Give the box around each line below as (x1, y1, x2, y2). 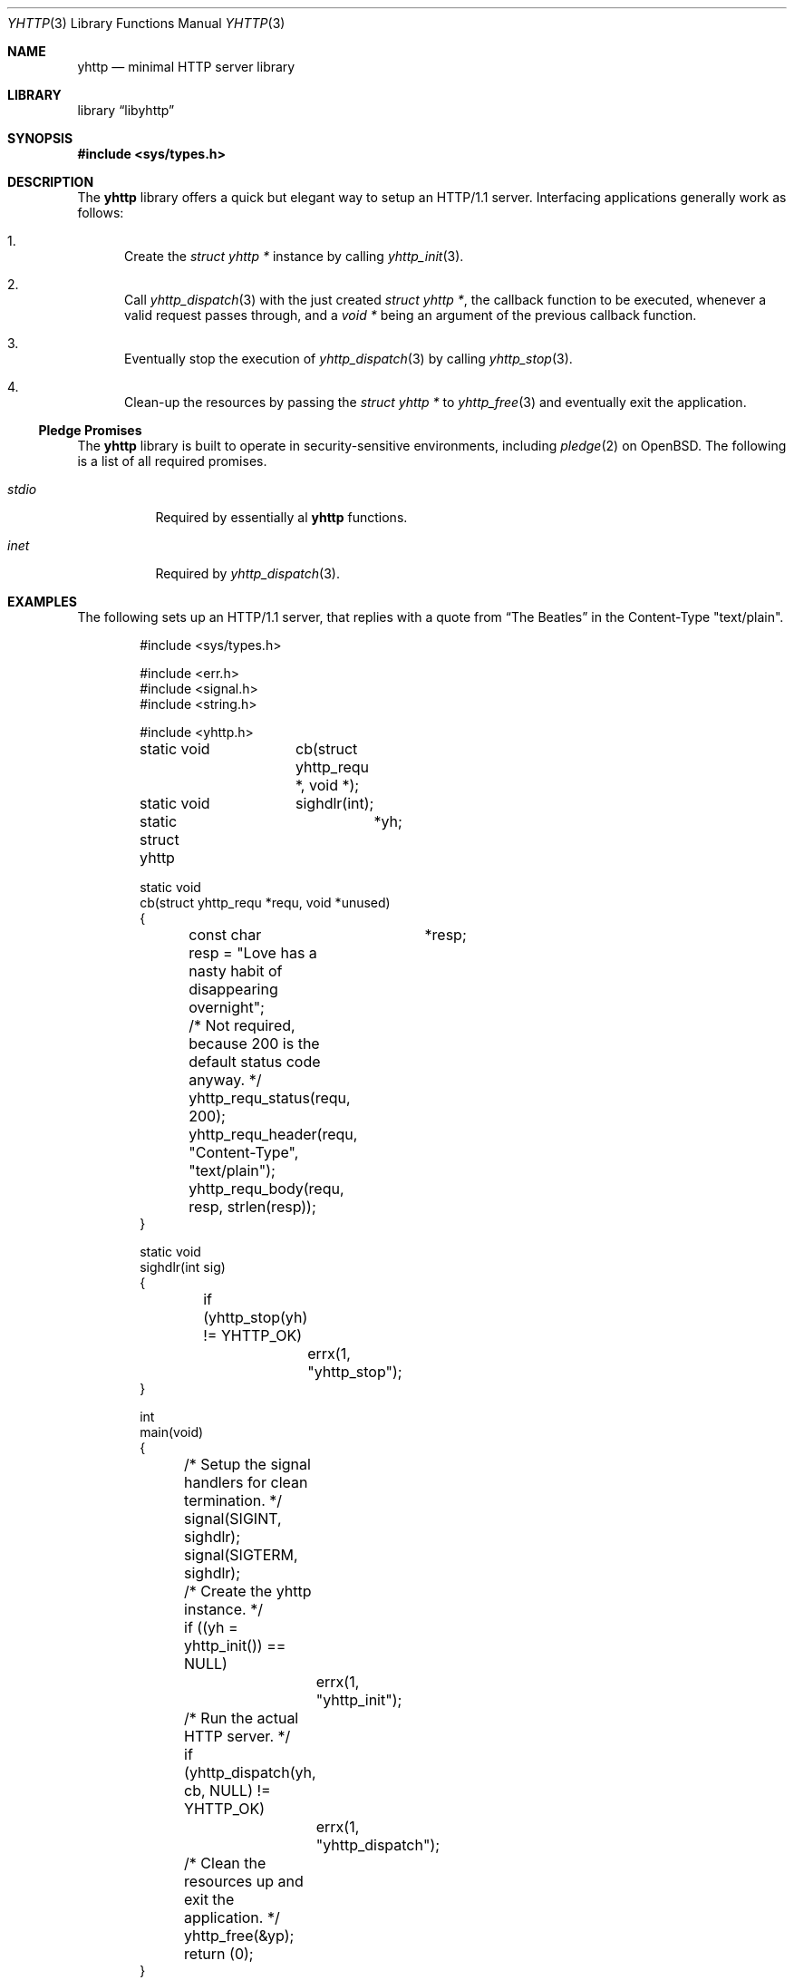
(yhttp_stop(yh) (203, 1308, 308, 1326)
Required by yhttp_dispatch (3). (155, 566, 340, 581)
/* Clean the (184, 1854, 266, 1872)
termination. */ (184, 1491, 283, 1509)
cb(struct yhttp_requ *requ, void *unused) (140, 895, 391, 910)
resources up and (184, 1872, 304, 1890)
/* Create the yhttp (184, 1582, 312, 1600)
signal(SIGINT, (184, 1509, 282, 1528)
